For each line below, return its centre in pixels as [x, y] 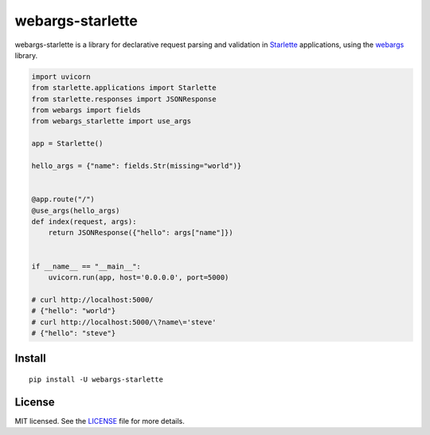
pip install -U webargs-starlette [96, 379]
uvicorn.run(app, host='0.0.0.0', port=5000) [139, 277]
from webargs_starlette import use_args [111, 121]
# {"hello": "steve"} [74, 333]
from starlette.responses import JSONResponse [124, 99]
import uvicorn [61, 76]
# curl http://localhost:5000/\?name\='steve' [124, 322]
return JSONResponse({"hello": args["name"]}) [141, 233]
